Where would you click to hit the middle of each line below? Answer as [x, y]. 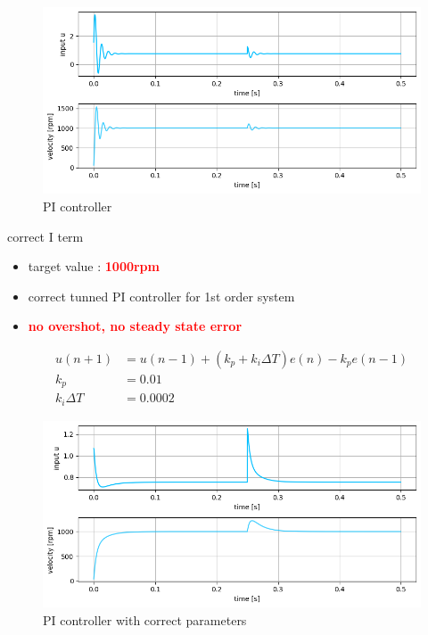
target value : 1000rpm [94, 266]
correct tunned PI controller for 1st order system [161, 296]
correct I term [45, 236]
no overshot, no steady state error [135, 326]
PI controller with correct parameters [145, 619]
